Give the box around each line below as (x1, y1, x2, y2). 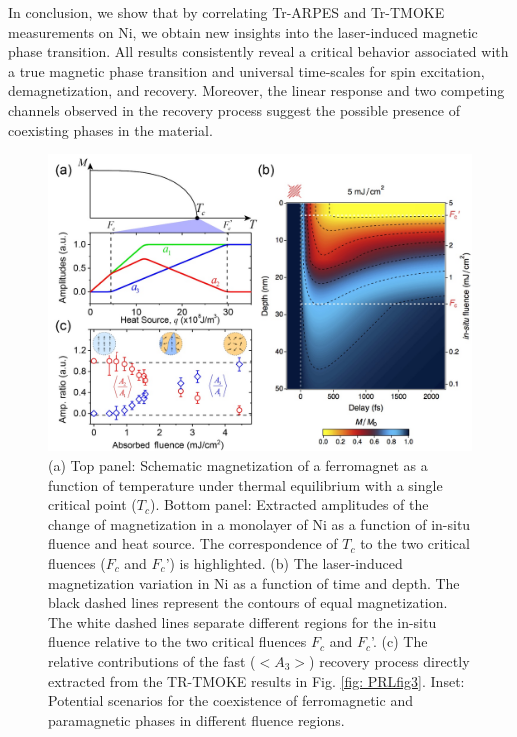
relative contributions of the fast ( (48, 650, 256, 671)
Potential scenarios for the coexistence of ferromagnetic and (48, 690, 413, 711)
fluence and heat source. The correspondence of (48, 533, 338, 554)
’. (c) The (371, 631, 428, 652)
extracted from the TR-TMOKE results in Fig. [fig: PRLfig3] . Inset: (48, 670, 465, 691)
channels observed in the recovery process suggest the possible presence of (8, 99, 460, 120)
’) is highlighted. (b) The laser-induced (165, 553, 403, 574)
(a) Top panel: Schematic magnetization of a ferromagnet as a (48, 455, 428, 476)
